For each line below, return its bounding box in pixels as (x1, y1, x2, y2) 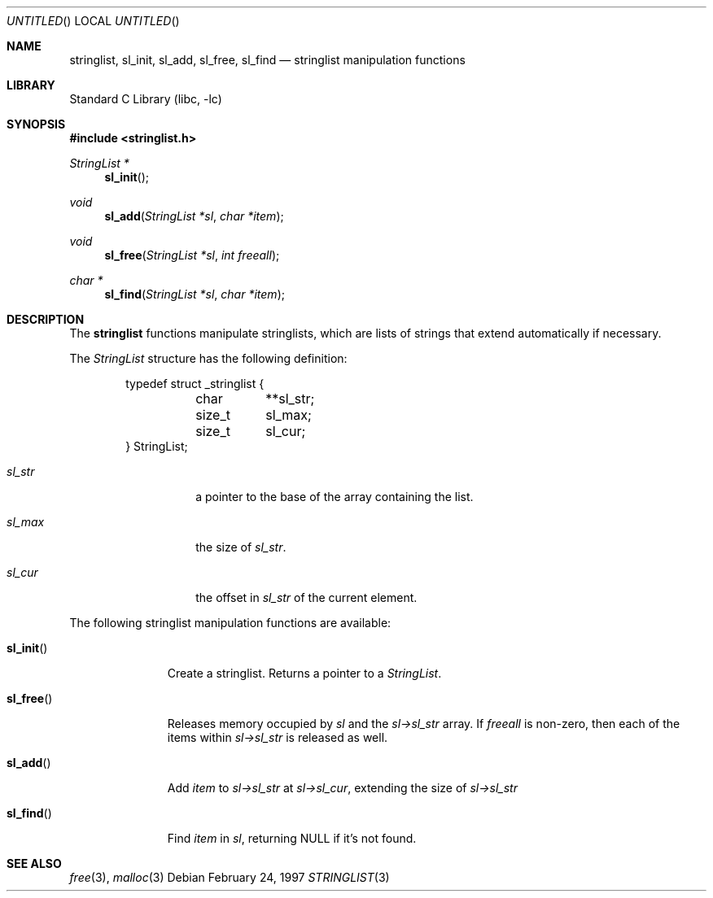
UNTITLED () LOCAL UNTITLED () (7, 14, 180, 28)
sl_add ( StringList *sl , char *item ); (104, 209, 284, 223)
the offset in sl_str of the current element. (195, 591, 418, 604)
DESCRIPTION (7, 312, 85, 326)
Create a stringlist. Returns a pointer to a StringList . (167, 666, 442, 680)
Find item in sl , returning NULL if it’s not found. (167, 831, 417, 845)
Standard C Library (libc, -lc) (69, 92, 222, 106)
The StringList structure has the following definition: (69, 351, 348, 365)
